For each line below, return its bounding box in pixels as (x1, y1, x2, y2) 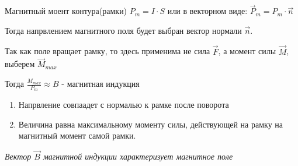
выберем (5, 58, 35, 70)
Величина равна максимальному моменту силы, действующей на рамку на (18, 118, 283, 130)
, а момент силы (218, 45, 276, 57)
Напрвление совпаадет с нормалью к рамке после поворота (18, 98, 229, 111)
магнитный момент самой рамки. (18, 129, 136, 142)
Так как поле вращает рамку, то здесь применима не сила (5, 45, 210, 57)
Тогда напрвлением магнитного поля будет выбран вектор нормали (5, 24, 242, 36)
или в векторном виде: (167, 5, 248, 17)
